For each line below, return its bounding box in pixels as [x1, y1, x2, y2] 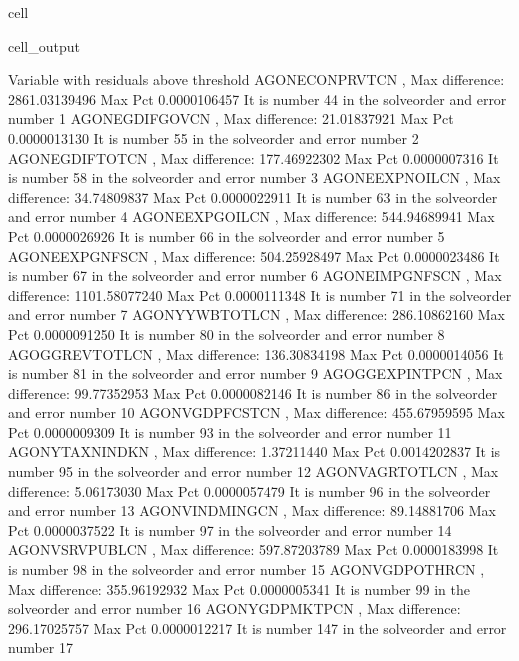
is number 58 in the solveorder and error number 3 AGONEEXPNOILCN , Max [8, 167, 501, 188]
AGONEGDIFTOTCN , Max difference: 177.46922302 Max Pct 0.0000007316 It [8, 147, 499, 168]
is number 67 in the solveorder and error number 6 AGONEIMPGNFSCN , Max [8, 265, 502, 286]
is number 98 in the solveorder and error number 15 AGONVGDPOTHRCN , [8, 559, 485, 580]
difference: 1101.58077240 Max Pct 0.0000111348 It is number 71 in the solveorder [8, 284, 512, 305]
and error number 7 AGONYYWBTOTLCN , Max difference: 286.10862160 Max [8, 304, 505, 325]
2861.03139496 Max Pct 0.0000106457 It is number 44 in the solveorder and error [8, 88, 507, 109]
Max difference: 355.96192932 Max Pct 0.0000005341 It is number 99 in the [8, 578, 470, 599]
